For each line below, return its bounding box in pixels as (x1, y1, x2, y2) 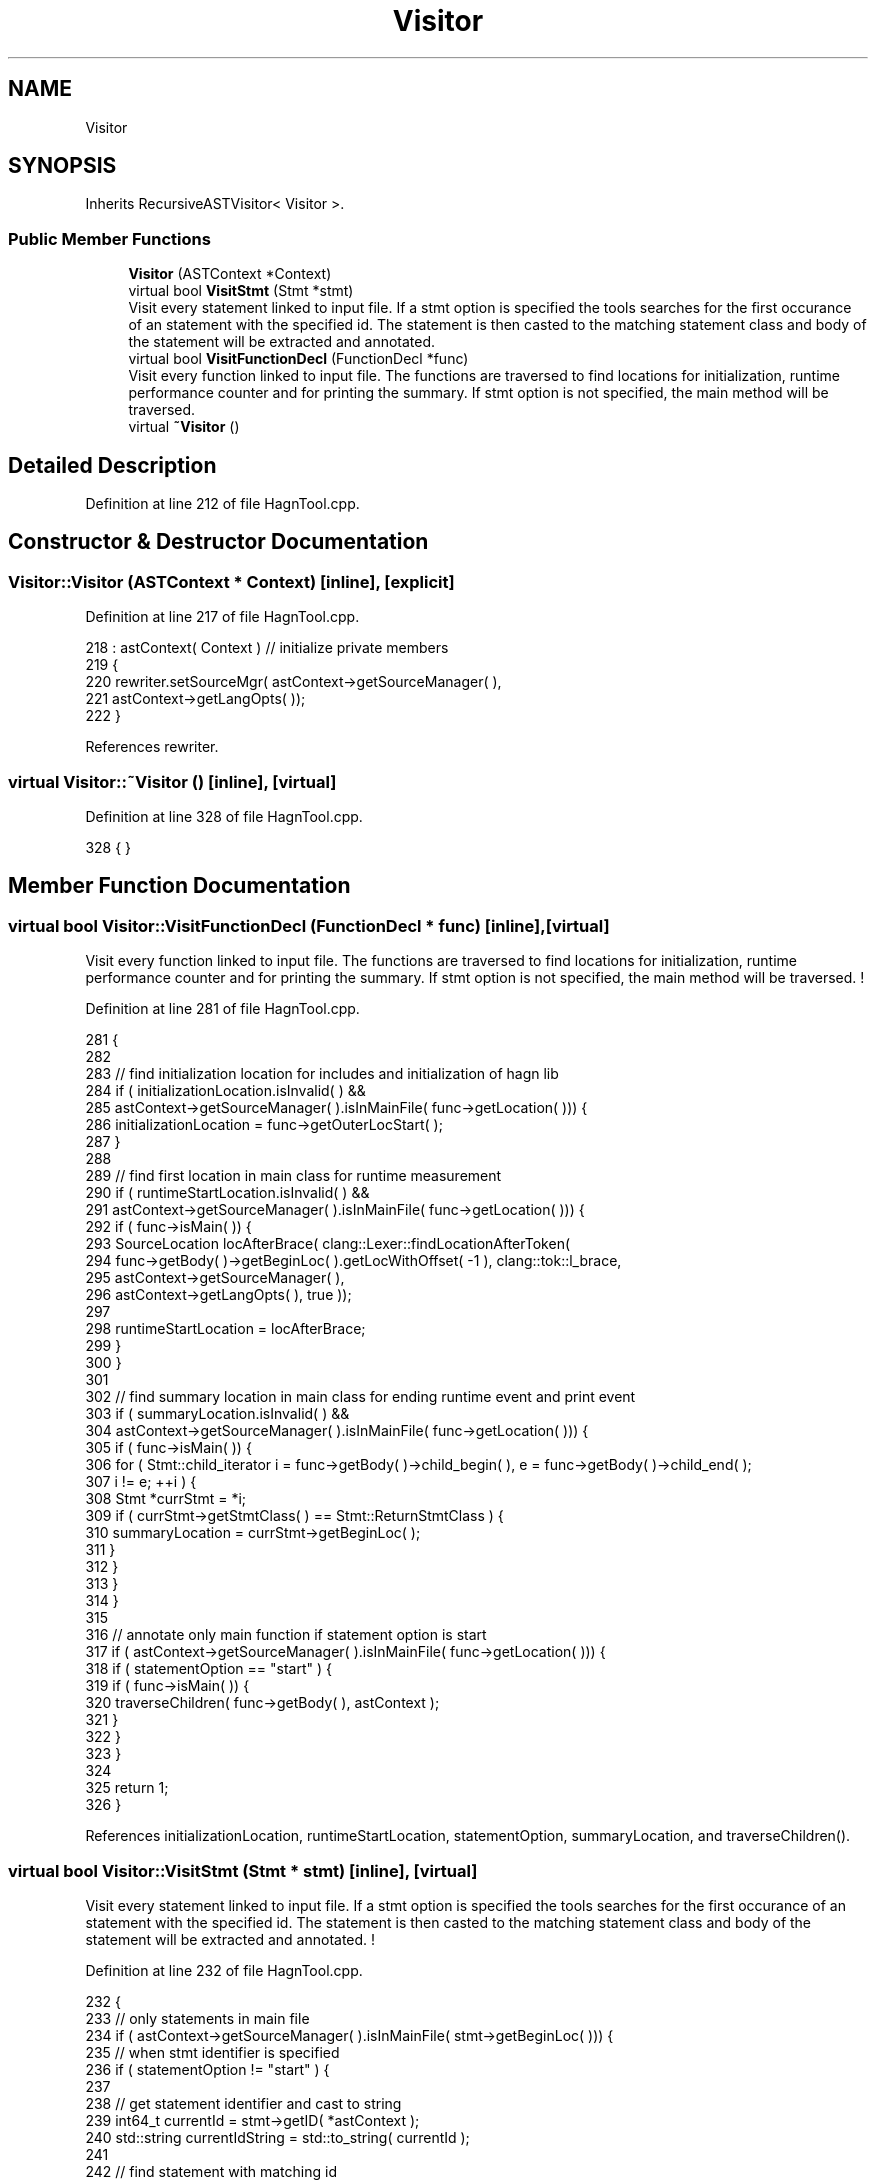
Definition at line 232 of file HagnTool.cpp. (85, 1961, 363, 1979)
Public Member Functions (8, 228, 211, 249)
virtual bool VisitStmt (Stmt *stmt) (128, 282, 354, 300)
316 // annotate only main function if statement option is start (85, 1626, 487, 1644)
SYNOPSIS (8, 153, 117, 179)
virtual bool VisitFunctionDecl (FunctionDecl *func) (128, 350, 469, 368)
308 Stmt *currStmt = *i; (85, 1490, 247, 1508)
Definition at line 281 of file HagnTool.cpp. (85, 1000, 360, 1018)
